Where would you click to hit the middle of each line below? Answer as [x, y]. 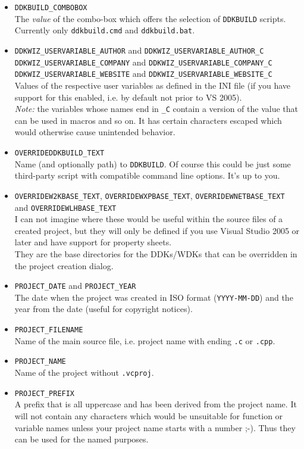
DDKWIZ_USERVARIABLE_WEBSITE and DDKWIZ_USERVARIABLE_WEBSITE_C [143, 74]
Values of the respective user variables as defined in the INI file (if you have [153, 85]
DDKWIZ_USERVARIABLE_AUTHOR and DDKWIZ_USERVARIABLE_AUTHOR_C [139, 50]
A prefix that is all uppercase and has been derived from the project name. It [156, 404]
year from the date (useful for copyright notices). [104, 309]
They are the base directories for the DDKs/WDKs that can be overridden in [156, 253]
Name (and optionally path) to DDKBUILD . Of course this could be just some [153, 163]
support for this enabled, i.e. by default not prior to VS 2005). [128, 97]
